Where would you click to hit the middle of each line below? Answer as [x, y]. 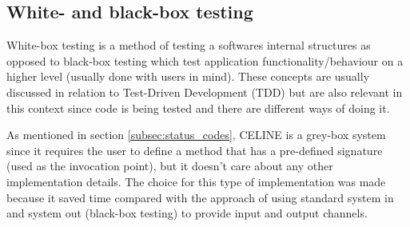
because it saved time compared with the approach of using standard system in [200, 197]
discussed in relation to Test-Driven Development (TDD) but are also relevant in [205, 92]
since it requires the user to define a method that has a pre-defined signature [195, 150]
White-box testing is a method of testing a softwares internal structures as [189, 45]
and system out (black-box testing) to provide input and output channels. [187, 213]
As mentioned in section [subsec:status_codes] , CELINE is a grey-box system [196, 135]
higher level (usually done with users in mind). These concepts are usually [188, 76]
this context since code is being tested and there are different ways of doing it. [198, 108]
